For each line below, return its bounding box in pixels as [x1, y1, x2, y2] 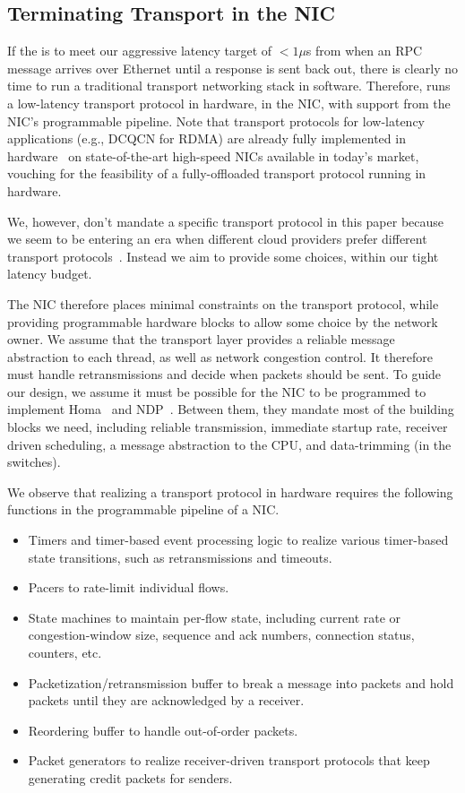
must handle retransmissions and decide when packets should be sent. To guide [7, 365, 442, 384]
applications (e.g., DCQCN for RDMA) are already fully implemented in [7, 129, 406, 148]
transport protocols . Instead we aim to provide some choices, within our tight [7, 246, 439, 265]
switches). [7, 453, 61, 471]
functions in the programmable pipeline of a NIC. [7, 500, 280, 519]
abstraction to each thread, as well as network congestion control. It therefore [7, 347, 433, 366]
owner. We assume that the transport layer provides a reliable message [7, 330, 395, 349]
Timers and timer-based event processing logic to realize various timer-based [28, 530, 449, 549]
